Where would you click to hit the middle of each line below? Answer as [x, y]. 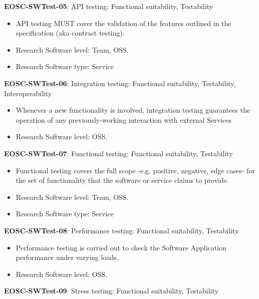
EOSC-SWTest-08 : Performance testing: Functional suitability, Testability [121, 230]
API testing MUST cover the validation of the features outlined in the [123, 23]
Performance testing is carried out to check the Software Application [121, 247]
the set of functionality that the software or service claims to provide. [122, 180]
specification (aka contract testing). [70, 33]
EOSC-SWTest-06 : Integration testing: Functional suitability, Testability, [120, 83]
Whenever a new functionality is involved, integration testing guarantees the [133, 110]
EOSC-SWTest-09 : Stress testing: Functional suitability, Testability [111, 291]
